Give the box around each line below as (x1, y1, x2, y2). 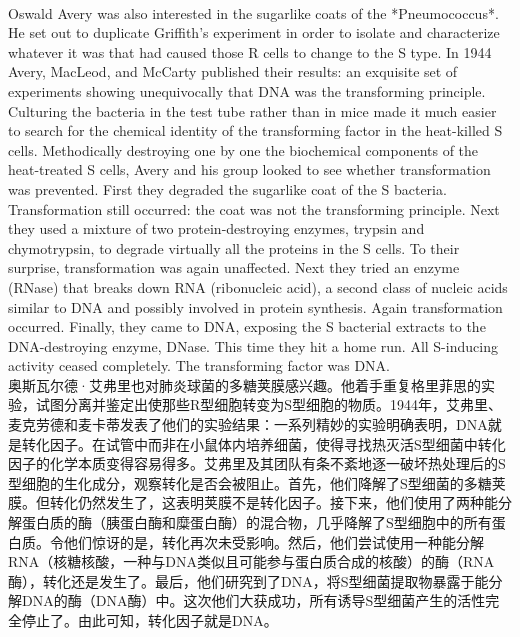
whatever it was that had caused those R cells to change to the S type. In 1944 (8, 41, 492, 62)
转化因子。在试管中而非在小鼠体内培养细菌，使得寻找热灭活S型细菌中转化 (21, 433, 506, 454)
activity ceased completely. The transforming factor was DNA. (8, 355, 391, 376)
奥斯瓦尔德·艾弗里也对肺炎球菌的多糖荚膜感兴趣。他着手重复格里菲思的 (8, 374, 481, 395)
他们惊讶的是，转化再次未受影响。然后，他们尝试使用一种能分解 (63, 531, 484, 552)
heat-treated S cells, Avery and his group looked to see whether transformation (8, 159, 491, 180)
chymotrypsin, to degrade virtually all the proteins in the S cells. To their (8, 237, 460, 258)
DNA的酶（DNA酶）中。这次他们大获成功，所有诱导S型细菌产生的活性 (21, 590, 486, 611)
